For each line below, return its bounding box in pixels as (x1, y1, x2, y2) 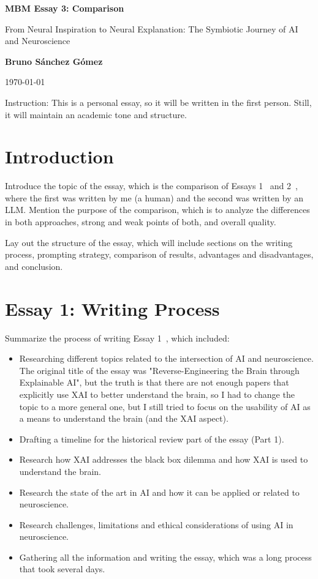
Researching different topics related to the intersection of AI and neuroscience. (19, 352, 314, 365)
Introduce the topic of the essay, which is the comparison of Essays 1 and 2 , (5, 179, 298, 192)
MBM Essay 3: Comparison (5, 2, 124, 14)
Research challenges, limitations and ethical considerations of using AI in (19, 518, 293, 531)
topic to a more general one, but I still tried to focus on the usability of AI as (19, 400, 311, 413)
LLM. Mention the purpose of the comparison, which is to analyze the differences (5, 203, 310, 216)
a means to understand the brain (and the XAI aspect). (19, 412, 229, 425)
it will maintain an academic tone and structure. (5, 108, 187, 121)
